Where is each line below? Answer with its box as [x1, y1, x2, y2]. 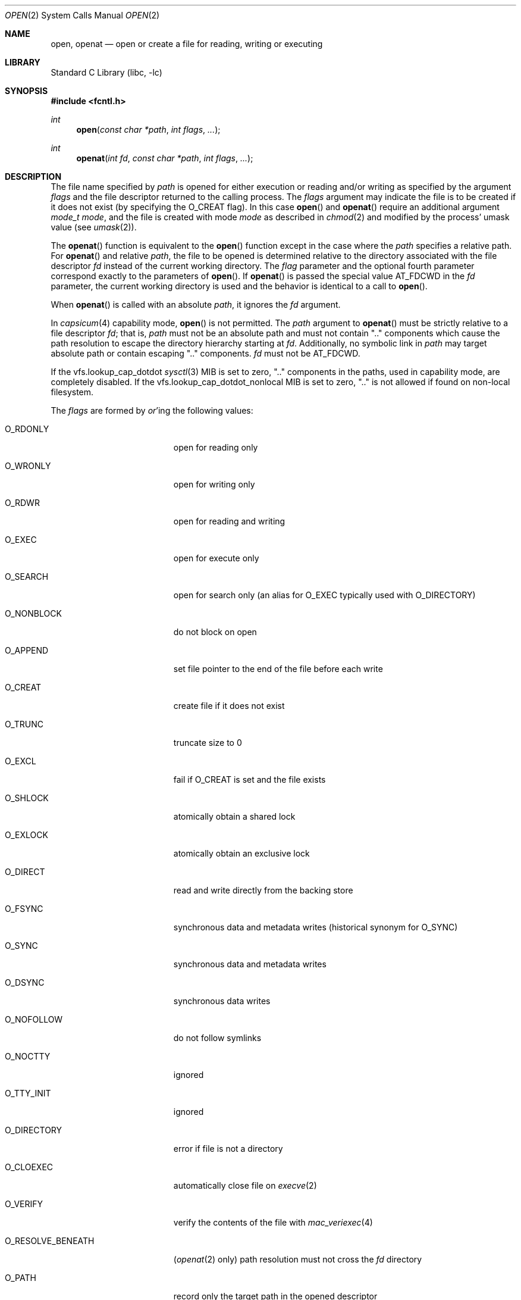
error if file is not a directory [173, 1143, 283, 1154]
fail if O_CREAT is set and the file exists [173, 774, 326, 785]
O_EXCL [5, 756, 36, 766]
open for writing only [173, 479, 255, 489]
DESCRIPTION [5, 171, 62, 182]
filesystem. [51, 387, 94, 397]
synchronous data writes [173, 996, 271, 1006]
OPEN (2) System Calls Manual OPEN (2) [5, 10, 160, 20]
